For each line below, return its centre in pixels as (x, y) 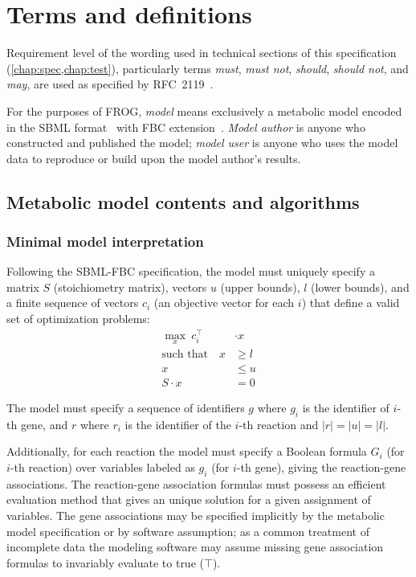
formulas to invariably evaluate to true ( (105, 562)
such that (185, 354)
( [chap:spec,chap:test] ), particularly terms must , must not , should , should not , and (208, 68)
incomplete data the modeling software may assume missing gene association (195, 547)
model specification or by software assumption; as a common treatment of (188, 531)
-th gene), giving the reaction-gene (321, 467)
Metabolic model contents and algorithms (183, 201)
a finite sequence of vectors (73, 303)
